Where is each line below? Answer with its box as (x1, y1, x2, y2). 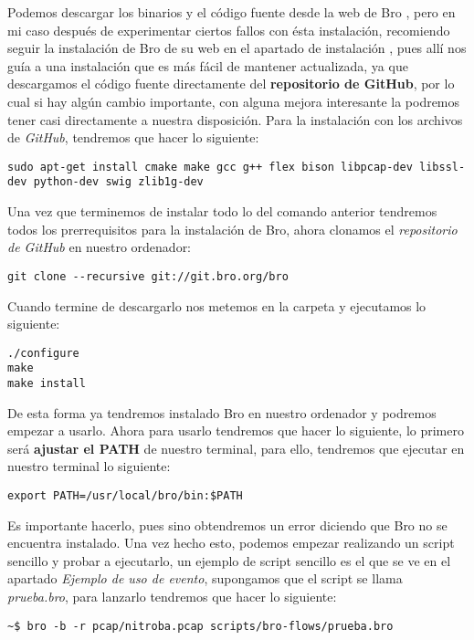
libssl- (419, 160, 466, 173)
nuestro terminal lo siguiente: (7, 456, 171, 476)
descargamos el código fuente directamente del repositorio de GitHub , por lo (7, 74, 455, 93)
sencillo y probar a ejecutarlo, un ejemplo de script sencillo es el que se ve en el (7, 551, 451, 570)
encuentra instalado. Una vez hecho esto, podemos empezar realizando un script (7, 533, 455, 552)
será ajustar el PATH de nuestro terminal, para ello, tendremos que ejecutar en (7, 438, 465, 457)
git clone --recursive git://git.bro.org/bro (7, 269, 289, 283)
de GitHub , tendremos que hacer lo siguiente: (7, 128, 259, 147)
